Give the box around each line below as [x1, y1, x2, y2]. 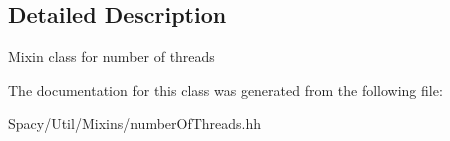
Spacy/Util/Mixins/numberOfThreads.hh [8, 113, 262, 134]
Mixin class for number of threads [8, 46, 215, 67]
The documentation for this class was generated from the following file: [8, 79, 443, 100]
